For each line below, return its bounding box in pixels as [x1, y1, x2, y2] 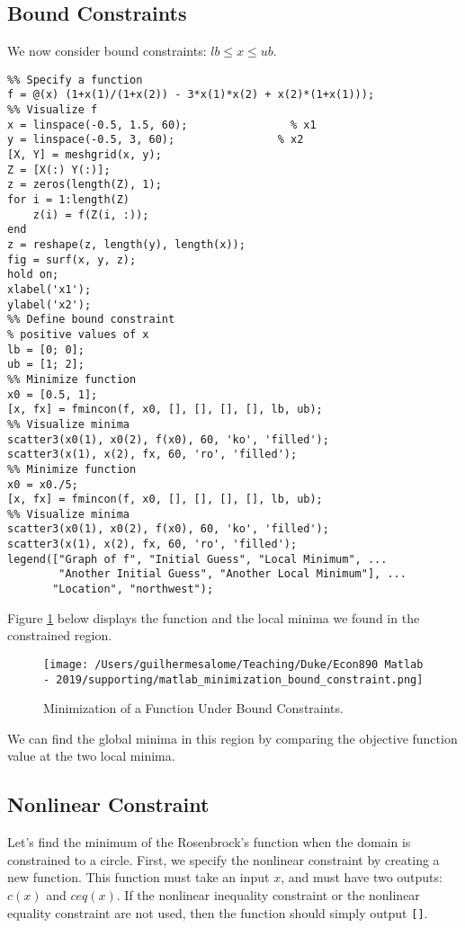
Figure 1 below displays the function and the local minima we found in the [7, 608, 420, 627]
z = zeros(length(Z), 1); [7, 178, 162, 192]
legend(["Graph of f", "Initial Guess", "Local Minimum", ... [7, 552, 388, 566]
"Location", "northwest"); [52, 583, 214, 596]
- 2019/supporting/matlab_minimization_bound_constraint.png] [43, 673, 424, 686]
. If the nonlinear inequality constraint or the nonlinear [116, 886, 420, 905]
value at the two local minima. [7, 746, 175, 765]
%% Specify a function [7, 73, 143, 86]
